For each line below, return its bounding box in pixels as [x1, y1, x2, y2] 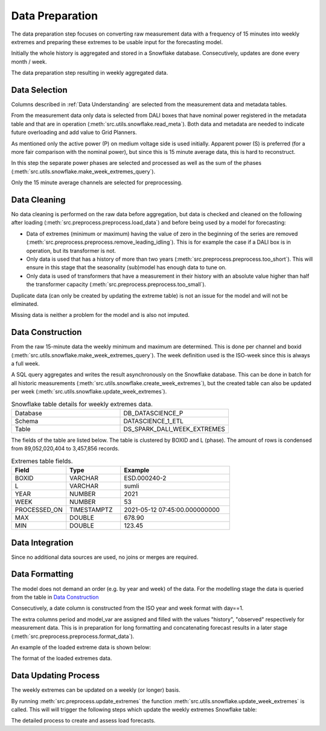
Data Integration [11, 537, 74, 547]
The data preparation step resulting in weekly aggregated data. [11, 69, 168, 77]
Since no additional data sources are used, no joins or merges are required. [11, 553, 199, 561]
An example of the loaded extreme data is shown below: [11, 643, 151, 651]
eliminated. [11, 300, 39, 307]
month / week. [11, 58, 47, 65]
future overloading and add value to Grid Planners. [11, 129, 137, 136]
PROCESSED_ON [14, 506, 63, 514]
